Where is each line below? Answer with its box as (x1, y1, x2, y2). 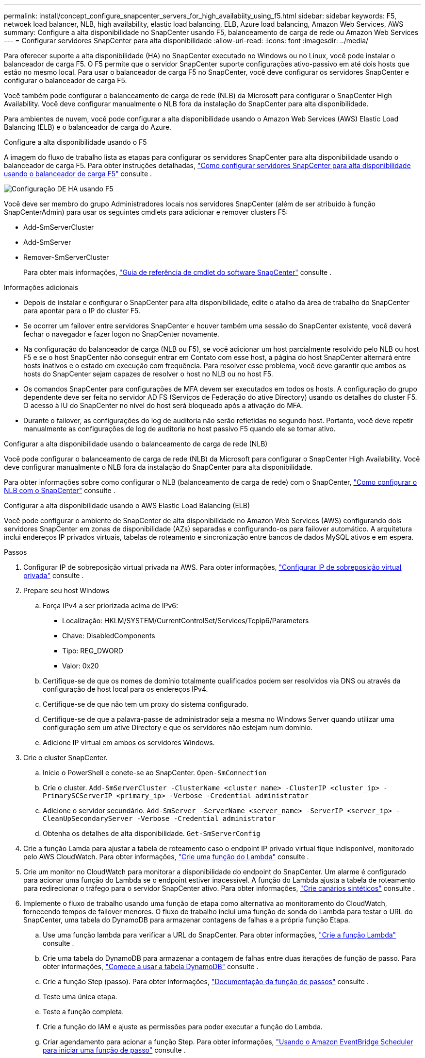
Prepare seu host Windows (23, 586, 110, 595)
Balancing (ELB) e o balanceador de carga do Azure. (4, 123, 172, 131)
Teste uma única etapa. (43, 992, 117, 1001)
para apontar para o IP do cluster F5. (23, 307, 141, 315)
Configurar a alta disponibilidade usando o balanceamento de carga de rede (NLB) (4, 440, 268, 448)
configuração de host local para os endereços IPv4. (43, 685, 208, 693)
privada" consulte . (23, 571, 84, 580)
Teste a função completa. (43, 1007, 124, 1016)
